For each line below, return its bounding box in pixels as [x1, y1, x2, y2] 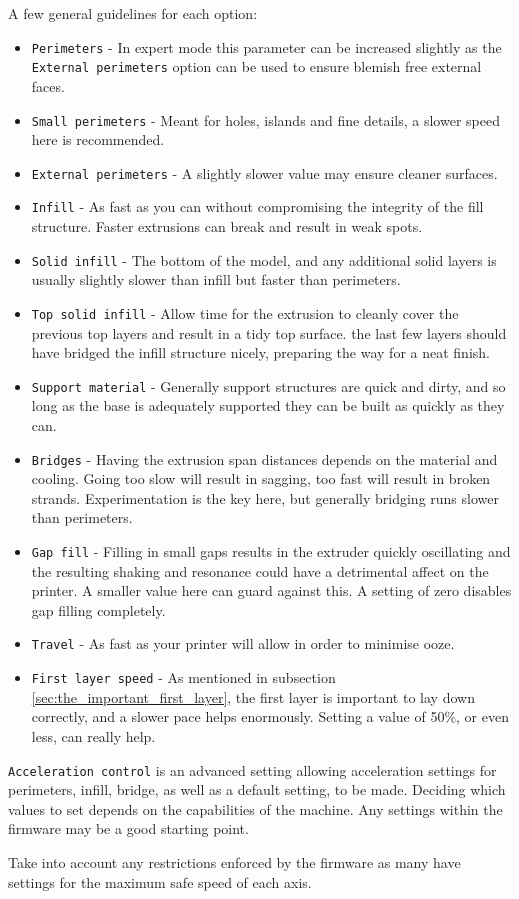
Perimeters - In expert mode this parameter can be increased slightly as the [31, 36, 502, 57]
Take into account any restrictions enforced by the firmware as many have [8, 852, 461, 872]
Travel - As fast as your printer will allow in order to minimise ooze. [31, 633, 455, 654]
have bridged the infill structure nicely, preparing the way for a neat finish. [31, 342, 490, 363]
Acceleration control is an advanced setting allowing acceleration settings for [8, 759, 497, 780]
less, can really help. [31, 725, 156, 746]
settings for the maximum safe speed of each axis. [8, 871, 312, 892]
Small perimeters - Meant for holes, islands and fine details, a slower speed [31, 109, 500, 130]
